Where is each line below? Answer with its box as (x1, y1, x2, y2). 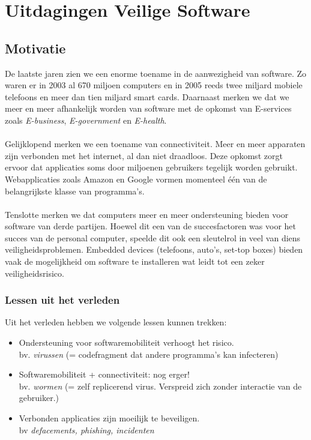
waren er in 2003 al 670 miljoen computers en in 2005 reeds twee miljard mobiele (5, 79, 303, 91)
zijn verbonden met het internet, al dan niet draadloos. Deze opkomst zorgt (5, 149, 283, 161)
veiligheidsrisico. (5, 267, 64, 279)
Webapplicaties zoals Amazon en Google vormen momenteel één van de (5, 172, 267, 185)
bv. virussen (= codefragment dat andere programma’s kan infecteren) (19, 348, 279, 360)
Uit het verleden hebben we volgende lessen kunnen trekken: (5, 316, 227, 328)
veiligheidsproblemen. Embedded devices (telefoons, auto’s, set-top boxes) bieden (5, 243, 303, 256)
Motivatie (5, 38, 66, 57)
